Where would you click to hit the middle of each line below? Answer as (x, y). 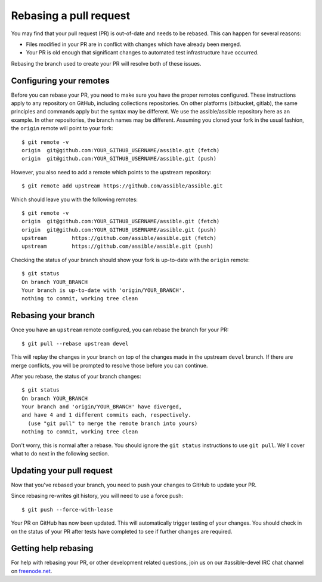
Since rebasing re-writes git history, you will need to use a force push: (97, 496)
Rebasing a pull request (71, 16)
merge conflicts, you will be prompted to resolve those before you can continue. (109, 365)
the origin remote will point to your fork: (62, 128)
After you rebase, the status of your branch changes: (76, 376)
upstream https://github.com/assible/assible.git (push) (118, 247)
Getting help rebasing (52, 548)
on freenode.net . (32, 571)
